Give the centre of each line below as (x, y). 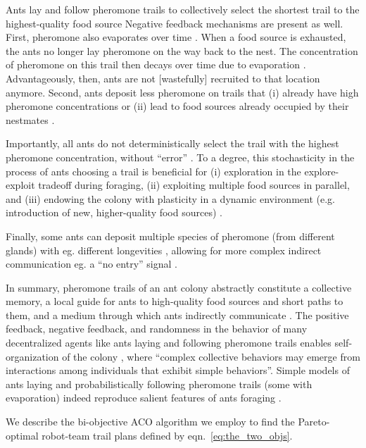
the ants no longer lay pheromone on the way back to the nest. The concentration (182, 50)
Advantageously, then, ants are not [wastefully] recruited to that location (163, 78)
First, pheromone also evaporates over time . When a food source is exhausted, (176, 37)
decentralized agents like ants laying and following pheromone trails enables (169, 343)
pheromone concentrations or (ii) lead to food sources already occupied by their (177, 106)
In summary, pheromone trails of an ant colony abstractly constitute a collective (179, 287)
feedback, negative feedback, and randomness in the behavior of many (157, 329)
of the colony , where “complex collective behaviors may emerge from (211, 356)
